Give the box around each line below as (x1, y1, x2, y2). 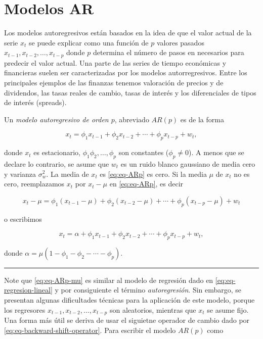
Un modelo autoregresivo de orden (4, 114, 109, 124)
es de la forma (180, 114, 224, 124)
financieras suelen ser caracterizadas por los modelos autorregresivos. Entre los (4, 67, 247, 78)
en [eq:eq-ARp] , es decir (109, 178, 184, 189)
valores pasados (156, 37, 204, 47)
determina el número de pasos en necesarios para (93, 47, 244, 58)
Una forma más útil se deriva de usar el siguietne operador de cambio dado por (4, 315, 250, 325)
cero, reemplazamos (4, 178, 65, 189)
